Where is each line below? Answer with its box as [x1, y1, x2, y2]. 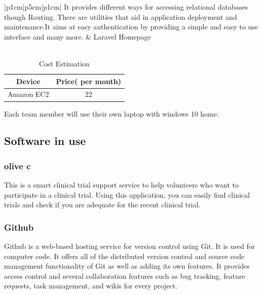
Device [16, 76, 41, 86]
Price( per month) [56, 76, 121, 86]
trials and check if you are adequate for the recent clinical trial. [4, 199, 201, 210]
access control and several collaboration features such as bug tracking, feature [4, 270, 245, 281]
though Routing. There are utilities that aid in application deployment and [4, 11, 237, 22]
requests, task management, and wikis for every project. [4, 280, 177, 291]
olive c [4, 159, 31, 172]
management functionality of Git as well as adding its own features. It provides [4, 261, 250, 271]
